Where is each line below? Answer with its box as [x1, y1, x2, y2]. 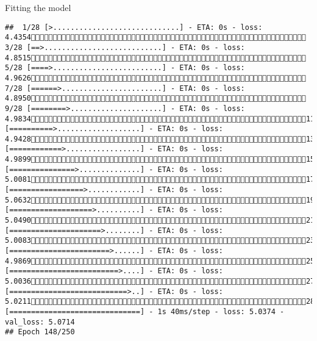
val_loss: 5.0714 [5, 317, 75, 326]
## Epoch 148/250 [5, 328, 75, 337]
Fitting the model [5, 1, 71, 13]
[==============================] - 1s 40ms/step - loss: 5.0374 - [5, 307, 285, 316]
